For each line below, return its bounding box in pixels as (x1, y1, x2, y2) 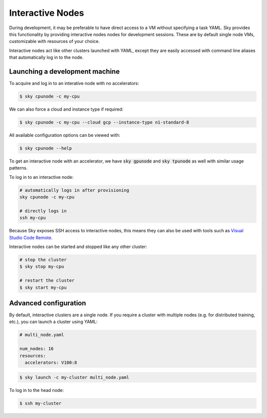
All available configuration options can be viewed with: (9, 132, 121, 138)
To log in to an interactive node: (9, 174, 74, 180)
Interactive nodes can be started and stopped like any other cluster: (9, 244, 147, 250)
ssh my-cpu (19, 215, 46, 221)
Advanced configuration (9, 299, 87, 307)
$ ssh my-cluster (19, 400, 62, 406)
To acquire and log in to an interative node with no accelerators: (9, 81, 139, 86)
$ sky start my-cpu (19, 285, 67, 290)
